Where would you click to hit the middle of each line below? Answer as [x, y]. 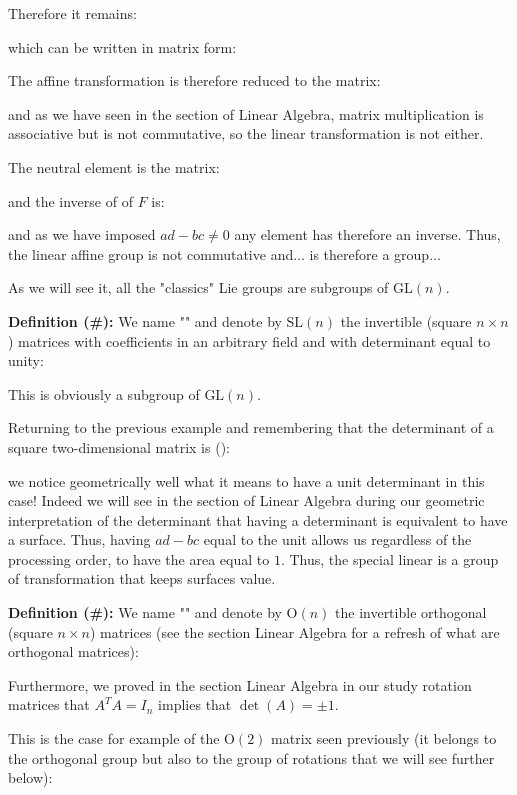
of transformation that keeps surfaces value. [142, 578]
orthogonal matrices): [73, 651]
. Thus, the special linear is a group [389, 558]
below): [30, 777]
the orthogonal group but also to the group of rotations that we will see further [251, 757]
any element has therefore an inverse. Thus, [367, 234]
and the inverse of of [70, 200]
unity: [26, 360]
